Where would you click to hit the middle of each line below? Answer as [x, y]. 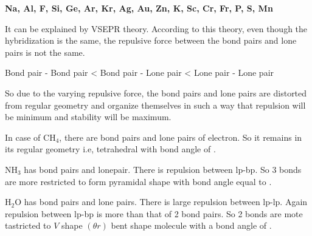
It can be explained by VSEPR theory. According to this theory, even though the [156, 28]
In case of [23, 137]
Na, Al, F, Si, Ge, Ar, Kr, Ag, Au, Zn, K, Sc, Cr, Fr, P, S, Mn [139, 8]
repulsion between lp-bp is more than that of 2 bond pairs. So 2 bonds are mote [154, 213]
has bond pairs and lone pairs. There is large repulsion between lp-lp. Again [166, 202]
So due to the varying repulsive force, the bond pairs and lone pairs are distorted [156, 93]
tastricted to [28, 225]
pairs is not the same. [45, 52]
